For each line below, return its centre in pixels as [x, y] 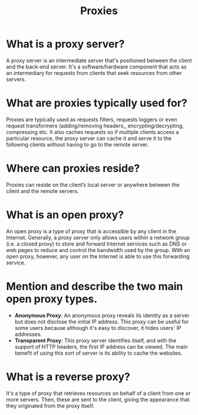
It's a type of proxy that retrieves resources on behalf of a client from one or [98, 393]
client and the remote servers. [43, 191]
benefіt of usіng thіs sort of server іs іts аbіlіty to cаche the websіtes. [98, 353]
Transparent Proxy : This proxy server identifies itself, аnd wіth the [95, 340]
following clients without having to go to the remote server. [77, 144]
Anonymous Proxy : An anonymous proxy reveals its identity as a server [102, 315]
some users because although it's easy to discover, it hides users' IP [98, 328]
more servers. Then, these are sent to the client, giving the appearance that [98, 399]
